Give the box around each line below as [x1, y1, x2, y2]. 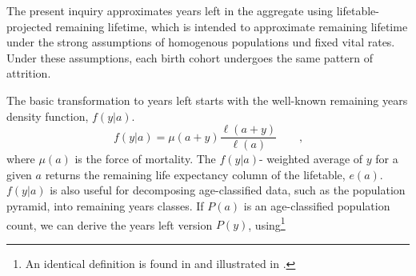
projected [6, 18, 52, 34]
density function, [6, 107, 89, 124]
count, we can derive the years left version [6, 216, 213, 233]
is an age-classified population [243, 198, 390, 214]
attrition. [6, 65, 51, 82]
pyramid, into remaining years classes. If [6, 198, 204, 214]
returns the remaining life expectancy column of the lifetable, [45, 166, 346, 182]
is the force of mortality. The [74, 150, 216, 167]
